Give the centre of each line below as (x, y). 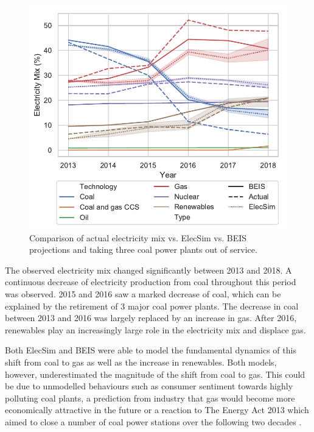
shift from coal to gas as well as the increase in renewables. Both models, (141, 362)
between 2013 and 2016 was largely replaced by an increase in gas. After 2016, (151, 318)
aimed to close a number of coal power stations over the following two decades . (153, 421)
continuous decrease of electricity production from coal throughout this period (151, 282)
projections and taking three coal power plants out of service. (143, 250)
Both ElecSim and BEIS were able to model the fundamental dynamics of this (151, 350)
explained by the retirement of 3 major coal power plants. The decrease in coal (152, 306)
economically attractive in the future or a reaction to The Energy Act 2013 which (157, 410)
